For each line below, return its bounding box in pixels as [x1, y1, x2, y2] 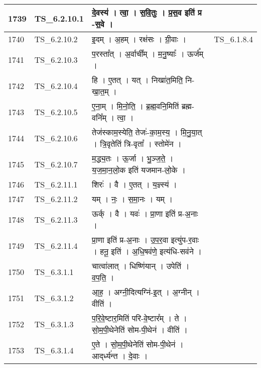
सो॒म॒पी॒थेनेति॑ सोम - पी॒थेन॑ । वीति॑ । [92, 324, 188, 335]
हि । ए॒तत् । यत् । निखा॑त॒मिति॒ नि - [92, 74, 195, 85]
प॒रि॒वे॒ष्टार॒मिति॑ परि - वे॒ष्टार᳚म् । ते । [92, 312, 187, 324]
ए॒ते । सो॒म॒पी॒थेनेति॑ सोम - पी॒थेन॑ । [92, 338, 184, 350]
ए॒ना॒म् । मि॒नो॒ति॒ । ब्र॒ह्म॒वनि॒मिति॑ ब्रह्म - [92, 100, 195, 112]
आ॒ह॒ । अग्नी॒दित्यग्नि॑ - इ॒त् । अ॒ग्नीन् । [92, 286, 200, 298]
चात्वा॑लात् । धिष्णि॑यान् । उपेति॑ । [92, 260, 190, 271]
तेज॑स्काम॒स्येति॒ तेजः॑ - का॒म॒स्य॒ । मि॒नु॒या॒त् [92, 126, 202, 138]
